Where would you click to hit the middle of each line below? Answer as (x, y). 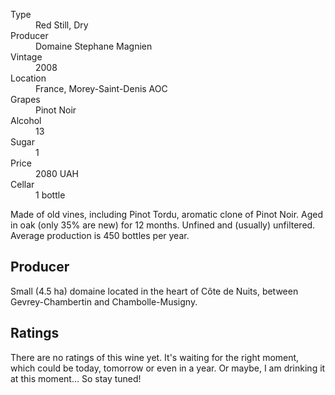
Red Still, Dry (62, 25)
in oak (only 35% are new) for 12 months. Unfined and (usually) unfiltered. (163, 225)
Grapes (25, 99)
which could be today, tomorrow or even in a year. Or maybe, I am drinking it (168, 368)
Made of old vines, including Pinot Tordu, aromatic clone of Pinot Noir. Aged (167, 214)
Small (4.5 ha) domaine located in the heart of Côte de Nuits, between (154, 291)
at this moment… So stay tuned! (76, 378)
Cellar (22, 184)
